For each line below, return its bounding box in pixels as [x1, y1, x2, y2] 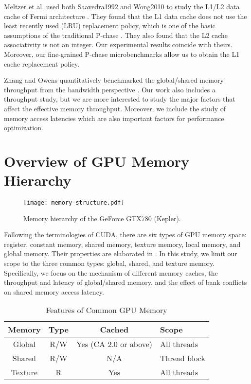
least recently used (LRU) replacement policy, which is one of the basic [4, 20, 215, 31]
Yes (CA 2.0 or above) [76, 338, 153, 350]
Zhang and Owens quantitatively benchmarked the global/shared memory [4, 75, 224, 85]
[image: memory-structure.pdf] [23, 199, 125, 207]
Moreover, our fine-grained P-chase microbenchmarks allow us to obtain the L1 [4, 49, 240, 59]
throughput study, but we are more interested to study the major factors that [4, 94, 235, 104]
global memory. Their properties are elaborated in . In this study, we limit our [4, 248, 237, 259]
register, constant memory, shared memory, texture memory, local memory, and [4, 239, 241, 249]
